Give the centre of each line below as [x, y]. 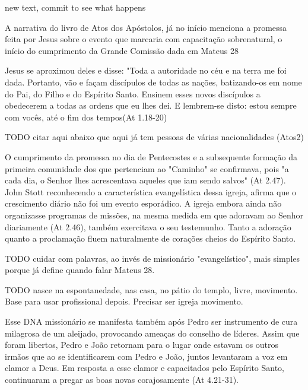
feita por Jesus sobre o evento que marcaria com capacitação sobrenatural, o [144, 39]
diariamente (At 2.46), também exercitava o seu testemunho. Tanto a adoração [148, 226]
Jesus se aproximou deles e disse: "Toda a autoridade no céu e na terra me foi [146, 70]
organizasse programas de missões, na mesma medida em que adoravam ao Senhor [154, 215]
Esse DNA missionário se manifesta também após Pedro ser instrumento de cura [151, 321]
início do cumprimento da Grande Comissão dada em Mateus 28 [122, 50]
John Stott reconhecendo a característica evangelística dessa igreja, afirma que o [151, 191]
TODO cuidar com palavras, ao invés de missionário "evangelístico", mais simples [153, 258]
